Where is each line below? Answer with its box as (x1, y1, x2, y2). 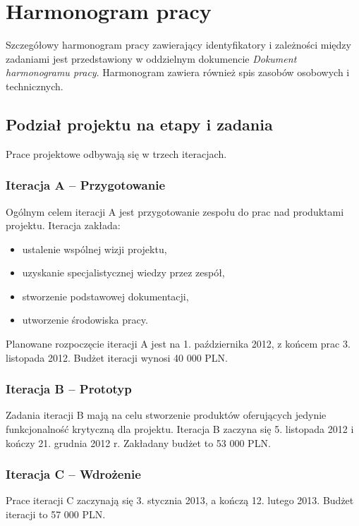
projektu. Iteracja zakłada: (6, 218, 121, 233)
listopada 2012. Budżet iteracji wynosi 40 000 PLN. (6, 350, 228, 365)
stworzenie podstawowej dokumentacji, (22, 288, 189, 303)
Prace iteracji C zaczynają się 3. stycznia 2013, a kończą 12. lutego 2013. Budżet (6, 493, 354, 508)
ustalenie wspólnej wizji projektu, (22, 241, 167, 256)
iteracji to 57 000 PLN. (6, 507, 106, 522)
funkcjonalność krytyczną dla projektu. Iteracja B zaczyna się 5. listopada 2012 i (6, 422, 354, 436)
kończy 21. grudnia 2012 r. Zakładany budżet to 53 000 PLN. (6, 435, 271, 450)
